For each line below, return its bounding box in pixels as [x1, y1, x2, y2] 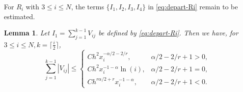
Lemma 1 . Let [4, 28, 50, 38]
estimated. [4, 11, 35, 21]
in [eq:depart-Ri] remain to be [148, 1, 238, 11]
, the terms [71, 1, 104, 11]
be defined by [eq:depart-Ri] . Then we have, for [98, 28, 239, 38]
